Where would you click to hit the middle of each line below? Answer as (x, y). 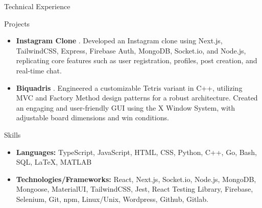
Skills (13, 134)
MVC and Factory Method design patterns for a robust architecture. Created (137, 98)
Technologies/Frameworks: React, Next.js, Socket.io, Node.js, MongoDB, (136, 179)
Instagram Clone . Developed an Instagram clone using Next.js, (119, 41)
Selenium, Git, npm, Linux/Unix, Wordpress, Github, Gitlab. (112, 199)
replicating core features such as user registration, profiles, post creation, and (137, 60)
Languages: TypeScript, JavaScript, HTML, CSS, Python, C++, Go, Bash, (136, 152)
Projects (17, 23)
